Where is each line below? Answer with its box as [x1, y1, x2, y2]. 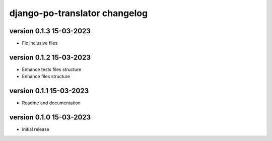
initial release [22, 126, 50, 132]
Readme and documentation [22, 100, 81, 106]
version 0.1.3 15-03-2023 [9, 27, 91, 35]
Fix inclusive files [22, 40, 58, 46]
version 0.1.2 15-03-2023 [9, 53, 91, 61]
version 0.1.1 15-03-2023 [9, 87, 89, 95]
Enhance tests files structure [22, 66, 82, 73]
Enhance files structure [22, 74, 71, 80]
